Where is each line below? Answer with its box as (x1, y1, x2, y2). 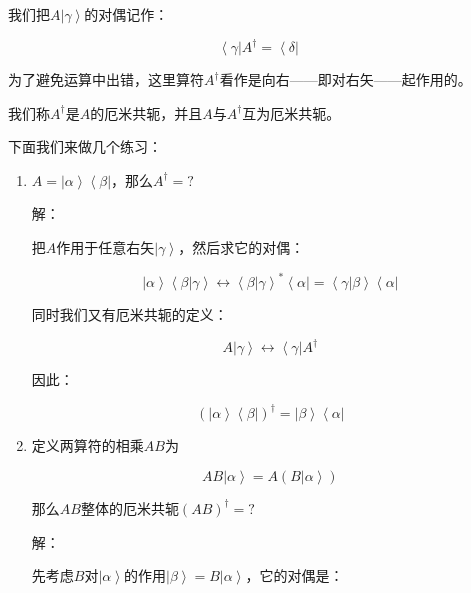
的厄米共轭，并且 (90, 102, 203, 123)
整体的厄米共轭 (80, 497, 179, 518)
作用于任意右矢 (56, 237, 155, 258)
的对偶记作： (84, 4, 169, 24)
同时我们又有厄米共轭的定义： (31, 304, 228, 325)
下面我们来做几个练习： (8, 136, 162, 157)
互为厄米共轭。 (242, 102, 341, 123)
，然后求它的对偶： (178, 237, 305, 258)
